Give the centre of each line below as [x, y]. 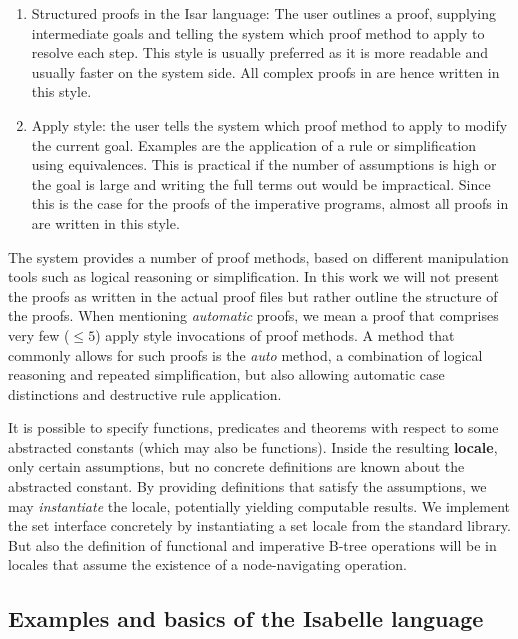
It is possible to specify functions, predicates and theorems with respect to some [253, 427]
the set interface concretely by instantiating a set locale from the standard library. [259, 525]
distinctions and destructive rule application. [145, 393]
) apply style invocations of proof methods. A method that [275, 334]
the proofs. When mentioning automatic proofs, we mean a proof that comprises [253, 315]
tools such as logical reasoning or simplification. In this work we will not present [254, 276]
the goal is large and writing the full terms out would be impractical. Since [261, 183]
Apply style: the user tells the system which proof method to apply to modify [269, 124]
